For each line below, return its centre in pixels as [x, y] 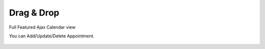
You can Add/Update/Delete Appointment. [52, 36]
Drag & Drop [34, 13]
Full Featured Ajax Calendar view [42, 27]
